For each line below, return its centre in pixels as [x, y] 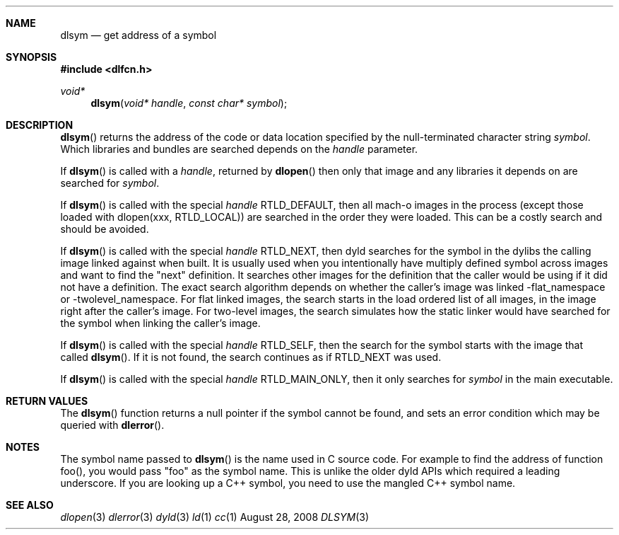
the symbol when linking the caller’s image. [160, 323]
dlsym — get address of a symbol [138, 35]
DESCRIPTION [40, 125]
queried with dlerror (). [112, 425]
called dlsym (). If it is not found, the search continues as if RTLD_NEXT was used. [251, 357]
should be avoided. [105, 229]
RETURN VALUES [47, 401]
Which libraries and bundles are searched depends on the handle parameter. [239, 149]
